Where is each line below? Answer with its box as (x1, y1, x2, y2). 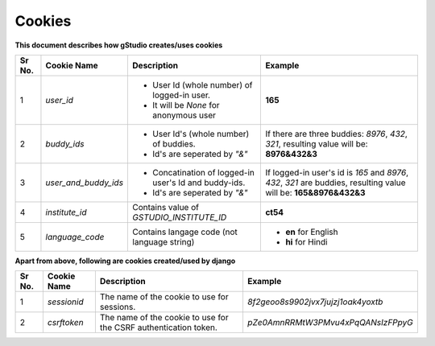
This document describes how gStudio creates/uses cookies (14, 40, 223, 50)
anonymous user (152, 109, 217, 121)
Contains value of (132, 201, 199, 212)
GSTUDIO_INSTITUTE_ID (132, 212, 227, 223)
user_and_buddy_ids (45, 177, 124, 188)
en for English (285, 226, 338, 237)
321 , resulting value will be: (265, 138, 368, 149)
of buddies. (152, 138, 197, 149)
